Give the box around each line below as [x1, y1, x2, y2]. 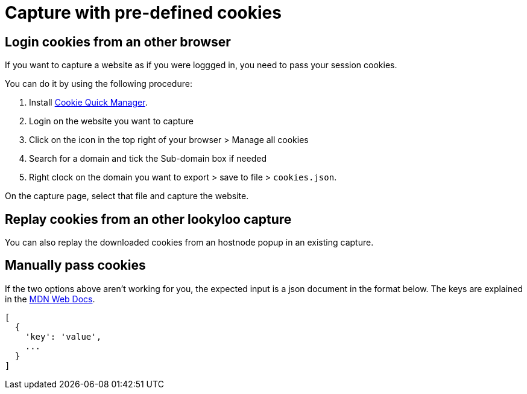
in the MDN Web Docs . [5, 293, 95, 304]
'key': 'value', [25, 331, 102, 342]
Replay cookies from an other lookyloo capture [5, 211, 292, 227]
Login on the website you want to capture [29, 116, 194, 127]
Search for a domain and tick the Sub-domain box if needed [29, 153, 267, 164]
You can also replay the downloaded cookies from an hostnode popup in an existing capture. [5, 237, 374, 248]
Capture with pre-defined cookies [5, 2, 282, 23]
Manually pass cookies [5, 258, 146, 273]
